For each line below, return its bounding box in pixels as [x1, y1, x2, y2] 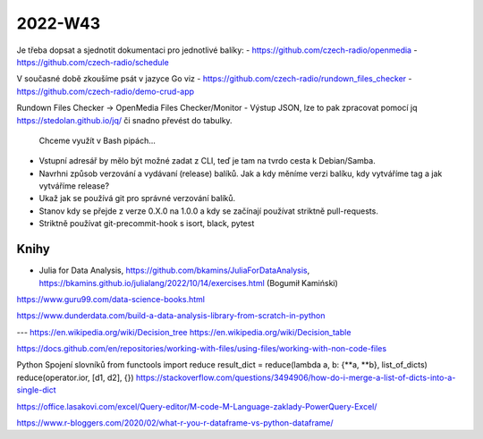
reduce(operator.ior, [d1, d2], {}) [16, 372, 134, 383]
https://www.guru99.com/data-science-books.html [16, 293, 206, 304]
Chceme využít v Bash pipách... [38, 135, 157, 146]
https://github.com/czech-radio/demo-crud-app [16, 86, 195, 97]
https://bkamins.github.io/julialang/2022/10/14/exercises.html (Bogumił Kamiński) [38, 277, 339, 288]
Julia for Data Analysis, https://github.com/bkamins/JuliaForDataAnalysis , [38, 265, 310, 276]
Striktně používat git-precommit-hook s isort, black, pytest [38, 218, 255, 229]
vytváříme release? [38, 181, 110, 191]
